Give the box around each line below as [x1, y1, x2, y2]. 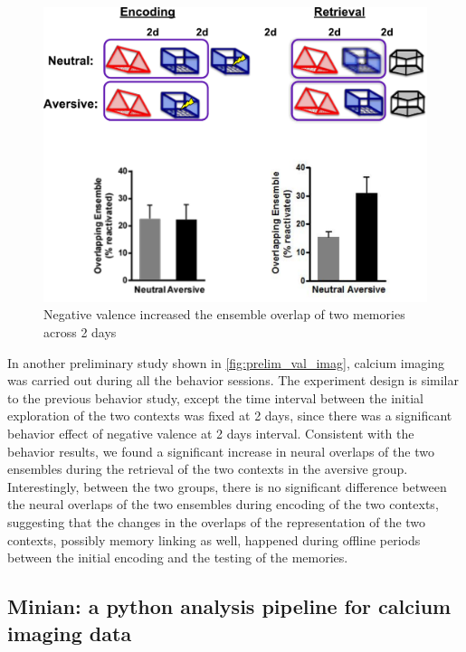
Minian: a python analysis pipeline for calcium [7, 592, 452, 620]
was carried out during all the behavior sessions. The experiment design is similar [7, 371, 459, 390]
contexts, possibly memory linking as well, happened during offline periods [7, 530, 421, 549]
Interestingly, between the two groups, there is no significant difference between [7, 477, 447, 496]
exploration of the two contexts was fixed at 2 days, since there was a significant [7, 406, 452, 425]
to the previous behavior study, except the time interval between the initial [7, 388, 423, 407]
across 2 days [43, 323, 117, 342]
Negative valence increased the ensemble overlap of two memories [43, 305, 405, 324]
